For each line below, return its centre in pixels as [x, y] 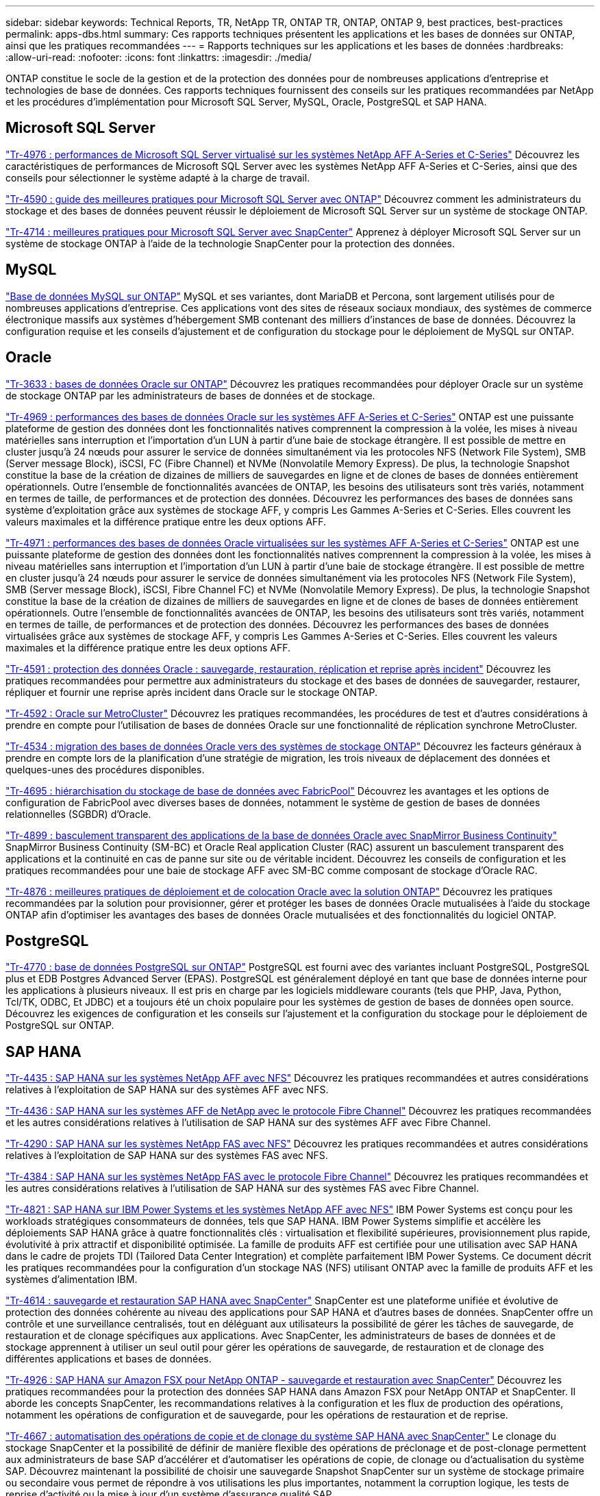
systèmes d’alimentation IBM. [72, 1280]
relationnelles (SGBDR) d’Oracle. [78, 814]
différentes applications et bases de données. [109, 1359]
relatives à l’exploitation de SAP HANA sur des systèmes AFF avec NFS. [167, 1090]
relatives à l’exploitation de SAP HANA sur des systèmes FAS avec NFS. [167, 1156]
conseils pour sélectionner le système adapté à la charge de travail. [158, 177]
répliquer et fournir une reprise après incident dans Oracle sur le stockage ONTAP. [191, 692]
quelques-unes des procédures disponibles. [105, 769]
